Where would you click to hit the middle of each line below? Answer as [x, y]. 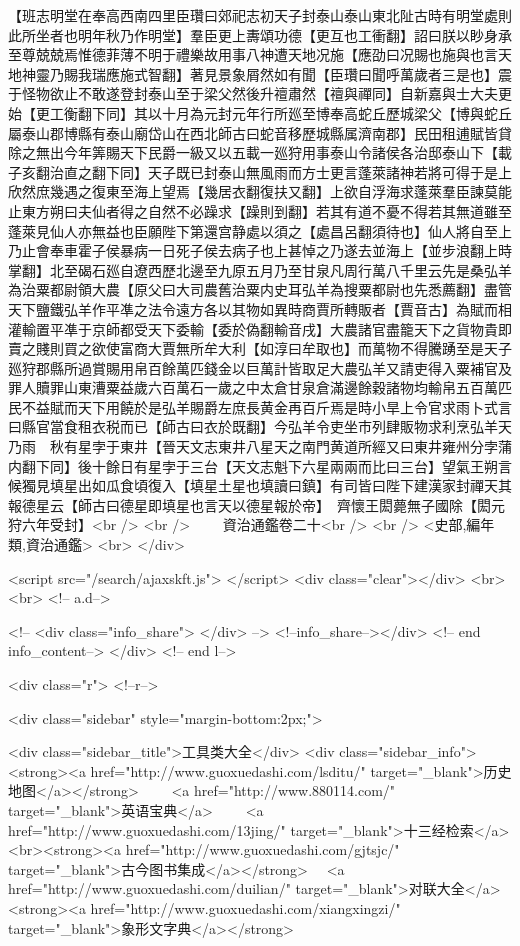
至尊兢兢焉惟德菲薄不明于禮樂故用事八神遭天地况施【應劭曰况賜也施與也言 [253, 54]
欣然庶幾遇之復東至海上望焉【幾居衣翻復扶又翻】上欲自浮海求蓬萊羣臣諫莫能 [260, 191]
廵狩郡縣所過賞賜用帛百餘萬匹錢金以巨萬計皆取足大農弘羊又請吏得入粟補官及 [260, 367]
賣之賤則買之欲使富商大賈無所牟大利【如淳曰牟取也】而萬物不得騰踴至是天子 [260, 348]
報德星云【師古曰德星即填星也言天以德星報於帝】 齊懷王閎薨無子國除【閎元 [256, 504]
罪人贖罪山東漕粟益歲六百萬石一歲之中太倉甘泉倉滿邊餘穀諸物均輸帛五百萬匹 [260, 387]
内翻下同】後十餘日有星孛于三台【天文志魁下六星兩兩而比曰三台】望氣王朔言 [260, 465]
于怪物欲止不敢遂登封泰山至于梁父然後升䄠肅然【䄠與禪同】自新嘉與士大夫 [253, 93]
